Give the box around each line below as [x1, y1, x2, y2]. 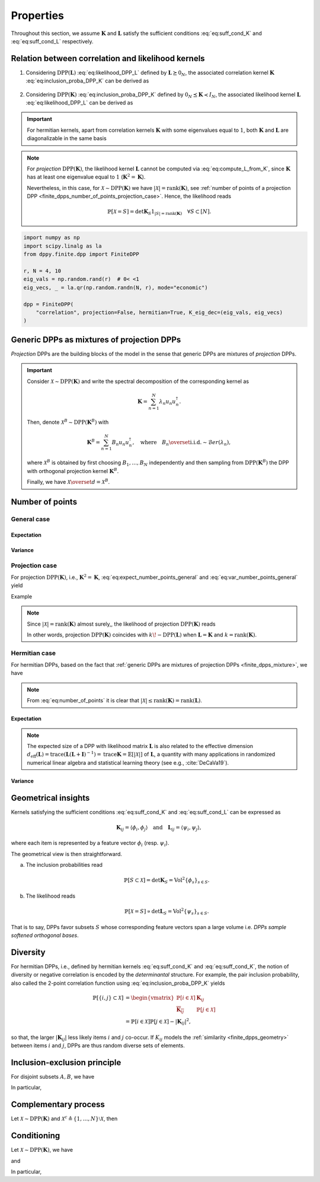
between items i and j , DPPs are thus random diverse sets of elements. [11, 1042, 185, 1049]
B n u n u [111, 439, 130, 447]
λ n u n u [159, 398, 176, 406]
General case [11, 515, 50, 524]
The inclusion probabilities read [25, 861, 103, 869]
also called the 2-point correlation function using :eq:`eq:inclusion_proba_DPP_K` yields [11, 980, 225, 987]
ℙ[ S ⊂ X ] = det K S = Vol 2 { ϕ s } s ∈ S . [123, 876, 210, 885]
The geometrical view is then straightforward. [11, 850, 123, 857]
